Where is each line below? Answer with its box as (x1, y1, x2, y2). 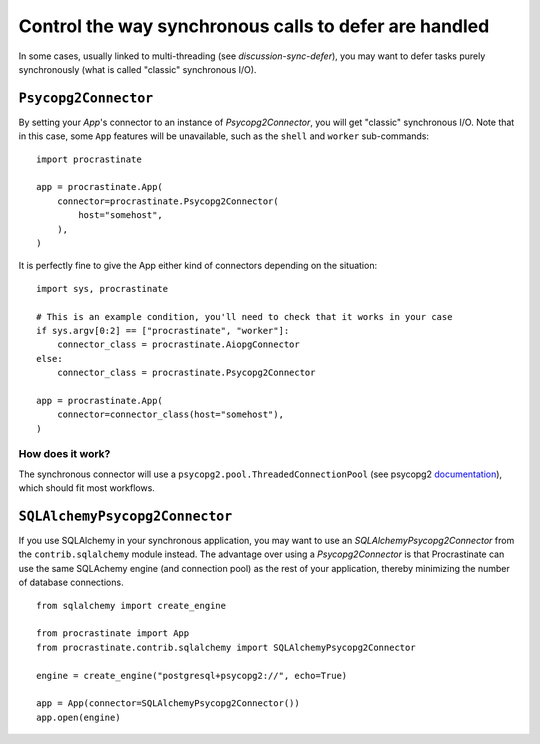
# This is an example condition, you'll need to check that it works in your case (36, 311, 453, 322)
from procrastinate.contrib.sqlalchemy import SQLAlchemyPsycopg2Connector (36, 641, 416, 653)
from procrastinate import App (36, 628, 190, 639)
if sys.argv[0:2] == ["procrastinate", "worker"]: (36, 325, 290, 336)
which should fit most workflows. (18, 482, 155, 494)
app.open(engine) (36, 711, 121, 723)
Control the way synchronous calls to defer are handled (18, 15, 490, 37)
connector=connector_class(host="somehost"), (56, 409, 285, 420)
